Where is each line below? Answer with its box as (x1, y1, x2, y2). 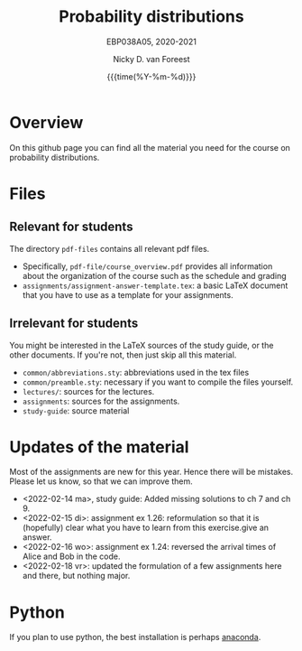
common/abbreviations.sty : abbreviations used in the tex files (22, 367, 250, 377)
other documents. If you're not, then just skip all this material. (9, 349, 237, 360)
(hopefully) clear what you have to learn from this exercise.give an (22, 522, 269, 534)
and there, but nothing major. (22, 571, 131, 581)
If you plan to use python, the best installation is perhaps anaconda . (9, 632, 261, 643)
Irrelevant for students (9, 316, 139, 331)
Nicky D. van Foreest (112, 53, 191, 64)
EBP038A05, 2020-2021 (106, 36, 197, 47)
